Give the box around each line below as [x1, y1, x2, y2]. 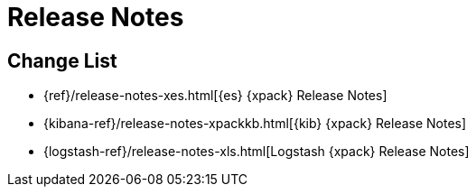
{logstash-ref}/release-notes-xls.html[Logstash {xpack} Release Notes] [43, 143, 470, 160]
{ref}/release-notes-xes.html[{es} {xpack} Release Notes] [43, 88, 387, 104]
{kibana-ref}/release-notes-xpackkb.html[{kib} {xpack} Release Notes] [43, 115, 467, 132]
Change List [7, 49, 117, 72]
